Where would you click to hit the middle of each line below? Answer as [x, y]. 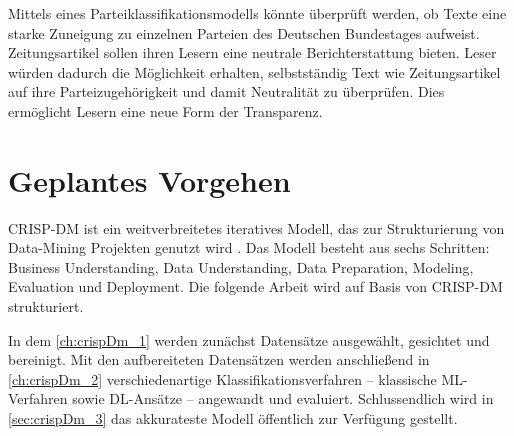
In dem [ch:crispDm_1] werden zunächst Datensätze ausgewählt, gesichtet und [249, 339]
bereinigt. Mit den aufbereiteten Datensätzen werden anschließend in [219, 359]
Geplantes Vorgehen [149, 179]
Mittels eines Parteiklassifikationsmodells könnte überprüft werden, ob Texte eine [257, 13]
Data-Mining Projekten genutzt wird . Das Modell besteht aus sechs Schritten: [249, 247]
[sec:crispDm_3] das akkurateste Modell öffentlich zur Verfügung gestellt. [233, 418]
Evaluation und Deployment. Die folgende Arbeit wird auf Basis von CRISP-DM [255, 286]
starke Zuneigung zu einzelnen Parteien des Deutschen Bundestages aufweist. [244, 32]
